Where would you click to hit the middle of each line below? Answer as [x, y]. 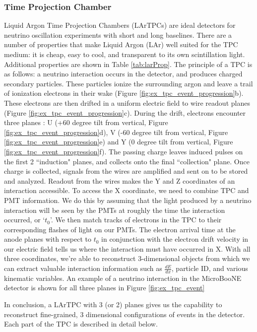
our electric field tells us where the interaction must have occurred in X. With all [127, 248]
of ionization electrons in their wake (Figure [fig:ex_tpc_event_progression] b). [124, 93]
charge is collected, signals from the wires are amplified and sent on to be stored [126, 171]
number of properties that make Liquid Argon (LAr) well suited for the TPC [121, 44]
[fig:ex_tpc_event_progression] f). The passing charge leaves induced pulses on [124, 151]
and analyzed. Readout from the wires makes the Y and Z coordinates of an [120, 180]
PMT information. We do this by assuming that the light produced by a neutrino [128, 200]
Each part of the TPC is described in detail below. [81, 324]
